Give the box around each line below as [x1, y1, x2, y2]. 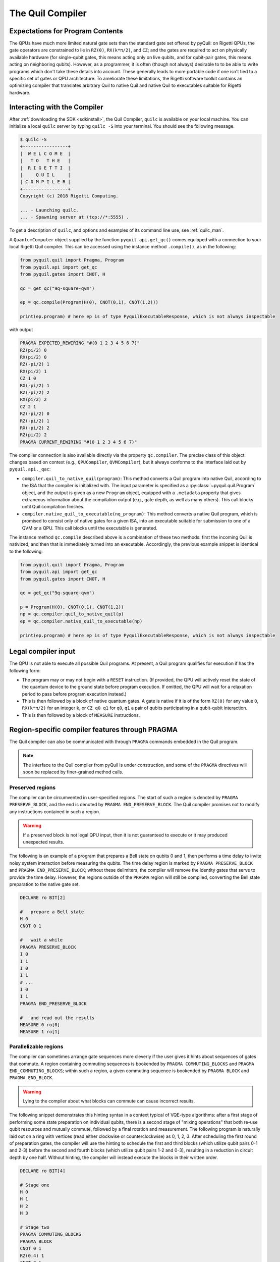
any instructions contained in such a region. [9, 808, 100, 815]
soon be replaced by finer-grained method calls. [23, 769, 124, 775]
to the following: [9, 548, 43, 554]
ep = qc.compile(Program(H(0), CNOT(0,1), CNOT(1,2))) [20, 299, 158, 305]
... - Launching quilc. [20, 207, 79, 213]
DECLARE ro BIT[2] [20, 895, 66, 901]
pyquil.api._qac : [9, 466, 51, 472]
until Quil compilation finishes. [22, 504, 85, 510]
